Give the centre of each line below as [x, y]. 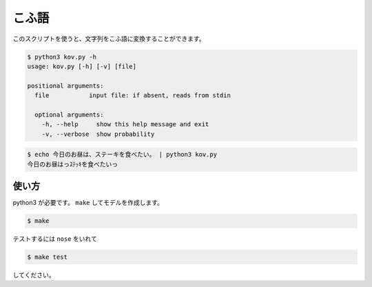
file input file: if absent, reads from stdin [133, 96]
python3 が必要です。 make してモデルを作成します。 [88, 203]
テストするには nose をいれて [55, 239]
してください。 [34, 275]
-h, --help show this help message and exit [125, 125]
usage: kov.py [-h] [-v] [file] [82, 66]
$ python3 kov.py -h [62, 57]
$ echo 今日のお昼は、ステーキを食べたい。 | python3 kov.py [122, 155]
